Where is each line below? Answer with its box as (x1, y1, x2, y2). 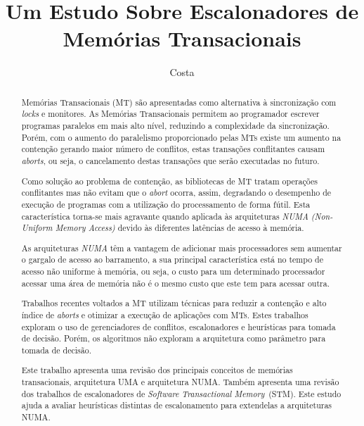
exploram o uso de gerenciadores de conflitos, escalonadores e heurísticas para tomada (21, 320, 336, 332)
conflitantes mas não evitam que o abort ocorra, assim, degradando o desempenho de (21, 187, 332, 199)
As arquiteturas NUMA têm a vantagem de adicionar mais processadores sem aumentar (21, 242, 342, 253)
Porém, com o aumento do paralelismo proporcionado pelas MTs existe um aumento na (21, 131, 342, 143)
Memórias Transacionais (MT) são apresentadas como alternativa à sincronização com (21, 96, 337, 108)
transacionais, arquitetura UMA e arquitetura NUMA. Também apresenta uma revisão (21, 376, 339, 388)
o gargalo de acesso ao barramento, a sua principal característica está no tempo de (21, 253, 324, 265)
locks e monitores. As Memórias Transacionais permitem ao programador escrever (21, 108, 320, 120)
